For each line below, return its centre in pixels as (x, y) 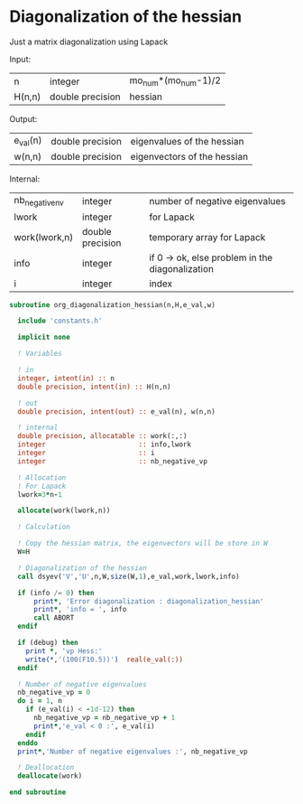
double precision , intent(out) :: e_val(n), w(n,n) (117, 411)
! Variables (40, 354)
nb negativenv (39, 201)
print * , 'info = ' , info (80, 610)
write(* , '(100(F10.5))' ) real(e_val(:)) (104, 659)
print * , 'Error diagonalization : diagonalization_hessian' (148, 601)
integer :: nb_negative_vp (112, 461)
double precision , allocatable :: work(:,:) (102, 436)
